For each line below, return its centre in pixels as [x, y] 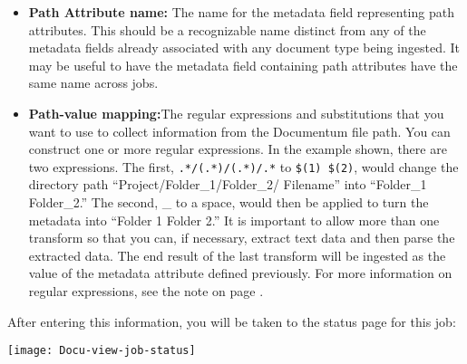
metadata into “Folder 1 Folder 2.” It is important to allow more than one [234, 220]
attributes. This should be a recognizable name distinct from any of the [227, 29]
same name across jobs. [93, 83]
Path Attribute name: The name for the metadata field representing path [241, 12]
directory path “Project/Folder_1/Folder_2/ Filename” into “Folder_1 [228, 184]
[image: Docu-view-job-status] [102, 351]
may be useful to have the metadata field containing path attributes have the [243, 65]
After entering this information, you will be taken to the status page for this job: [232, 321]
